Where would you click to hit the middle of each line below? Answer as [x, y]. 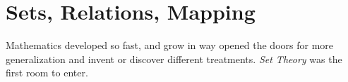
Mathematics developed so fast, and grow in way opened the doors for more [170, 45]
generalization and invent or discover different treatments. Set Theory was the [174, 59]
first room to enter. [47, 73]
